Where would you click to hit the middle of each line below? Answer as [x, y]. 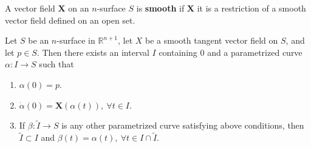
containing [178, 52]
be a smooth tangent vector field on [212, 40]
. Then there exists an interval [93, 52]
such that [56, 64]
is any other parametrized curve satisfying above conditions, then [183, 125]
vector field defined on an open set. [70, 20]
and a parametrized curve [255, 52]
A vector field [30, 8]
